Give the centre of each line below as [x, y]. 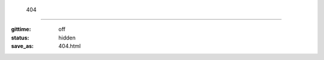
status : [20, 37]
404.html [70, 46]
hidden [67, 37]
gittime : [21, 29]
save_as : [22, 46]
